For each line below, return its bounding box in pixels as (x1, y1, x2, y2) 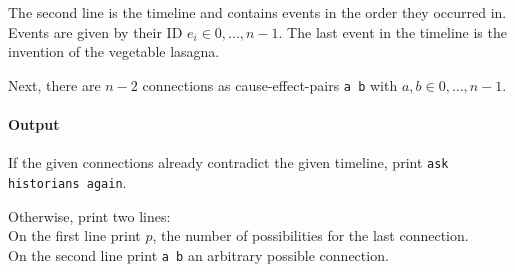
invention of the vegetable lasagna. (8, 41, 220, 62)
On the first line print (8, 225, 141, 246)
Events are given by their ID (8, 21, 183, 42)
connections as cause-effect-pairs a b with (142, 74, 398, 95)
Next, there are (8, 74, 101, 95)
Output (8, 114, 60, 135)
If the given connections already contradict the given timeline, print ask (8, 152, 449, 173)
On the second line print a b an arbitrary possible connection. (8, 244, 389, 265)
